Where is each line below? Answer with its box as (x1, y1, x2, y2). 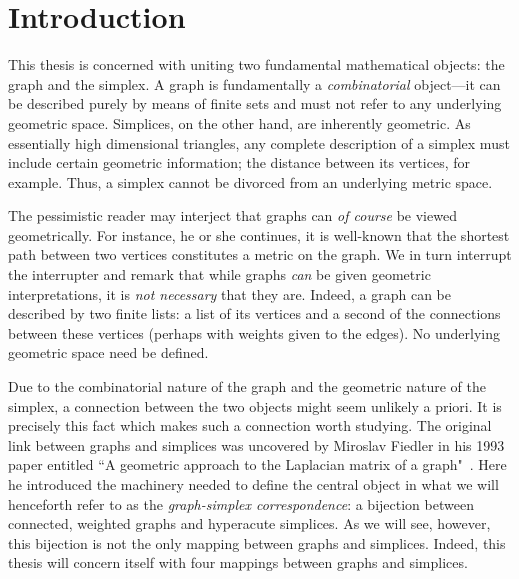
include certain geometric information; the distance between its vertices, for (8, 152, 471, 173)
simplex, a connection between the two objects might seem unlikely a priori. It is (8, 395, 502, 416)
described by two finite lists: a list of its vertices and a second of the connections (8, 303, 501, 324)
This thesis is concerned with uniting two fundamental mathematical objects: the (8, 54, 505, 75)
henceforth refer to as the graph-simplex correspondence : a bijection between (8, 493, 474, 514)
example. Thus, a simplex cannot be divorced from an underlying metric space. (8, 171, 493, 192)
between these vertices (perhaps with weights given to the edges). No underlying (8, 322, 501, 343)
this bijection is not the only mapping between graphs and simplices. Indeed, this (8, 532, 506, 553)
